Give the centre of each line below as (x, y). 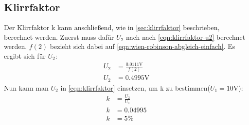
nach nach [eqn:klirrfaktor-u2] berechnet (186, 37)
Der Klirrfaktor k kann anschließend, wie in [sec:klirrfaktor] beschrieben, (112, 27)
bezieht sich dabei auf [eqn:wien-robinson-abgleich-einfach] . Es (142, 46)
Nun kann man (26, 87)
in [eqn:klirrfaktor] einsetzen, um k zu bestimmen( (135, 87)
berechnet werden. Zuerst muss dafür (59, 37)
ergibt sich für (25, 55)
